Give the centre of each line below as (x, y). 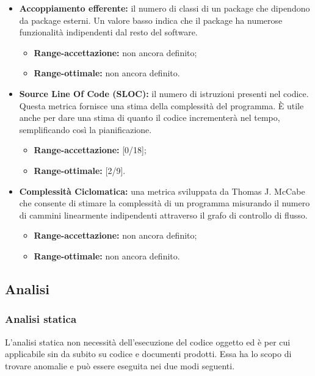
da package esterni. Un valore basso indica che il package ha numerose (151, 20)
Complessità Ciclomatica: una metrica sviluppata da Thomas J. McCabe (162, 191)
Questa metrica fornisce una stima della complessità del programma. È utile (161, 105)
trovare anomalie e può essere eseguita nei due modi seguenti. (120, 365)
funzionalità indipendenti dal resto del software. (108, 32)
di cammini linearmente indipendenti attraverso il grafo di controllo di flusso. (163, 215)
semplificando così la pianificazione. (85, 129)
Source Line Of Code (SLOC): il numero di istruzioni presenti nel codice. (164, 93)
